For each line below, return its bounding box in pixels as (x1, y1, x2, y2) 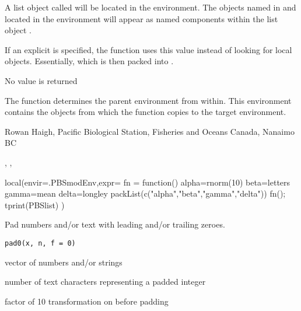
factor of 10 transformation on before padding (5, 295, 169, 307)
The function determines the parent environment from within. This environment (5, 94, 292, 106)
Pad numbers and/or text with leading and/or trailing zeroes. (5, 218, 225, 230)
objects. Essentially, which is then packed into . (5, 55, 174, 67)
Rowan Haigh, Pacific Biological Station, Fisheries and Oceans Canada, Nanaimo (5, 125, 295, 137)
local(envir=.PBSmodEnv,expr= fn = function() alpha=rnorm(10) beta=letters (5, 176, 290, 188)
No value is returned (5, 74, 78, 86)
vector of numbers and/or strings (5, 256, 123, 268)
